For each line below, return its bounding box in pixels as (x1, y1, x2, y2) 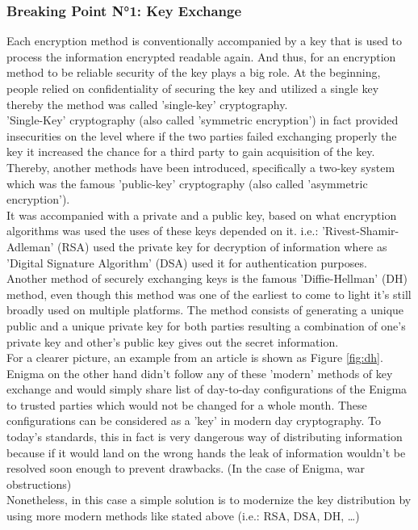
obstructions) (6, 475, 72, 492)
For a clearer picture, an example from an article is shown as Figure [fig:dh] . (6, 349, 383, 366)
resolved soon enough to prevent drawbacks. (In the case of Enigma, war (6, 460, 365, 477)
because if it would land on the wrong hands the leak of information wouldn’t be (6, 444, 406, 461)
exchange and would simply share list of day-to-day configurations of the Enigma (6, 381, 408, 397)
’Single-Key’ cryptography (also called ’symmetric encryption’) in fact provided (6, 111, 399, 128)
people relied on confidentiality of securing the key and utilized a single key (6, 80, 379, 96)
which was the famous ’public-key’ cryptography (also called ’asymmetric (6, 175, 368, 191)
